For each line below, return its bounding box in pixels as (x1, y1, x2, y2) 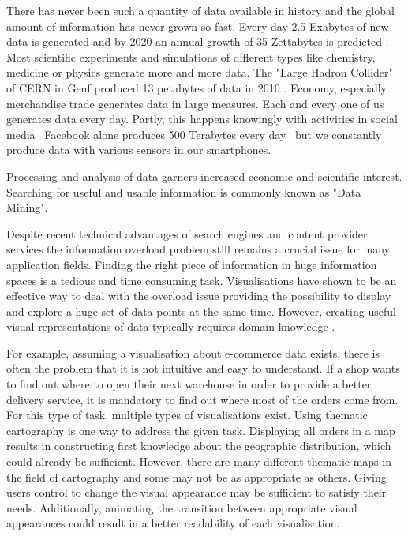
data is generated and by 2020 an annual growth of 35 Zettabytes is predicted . (6, 33, 389, 50)
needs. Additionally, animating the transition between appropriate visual (6, 499, 357, 515)
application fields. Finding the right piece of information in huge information (6, 256, 377, 272)
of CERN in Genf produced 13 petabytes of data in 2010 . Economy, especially (6, 79, 387, 96)
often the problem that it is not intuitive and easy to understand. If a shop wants (6, 360, 400, 377)
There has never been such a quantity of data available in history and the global (6, 2, 395, 18)
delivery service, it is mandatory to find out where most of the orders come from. (6, 391, 399, 407)
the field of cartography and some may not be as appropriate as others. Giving (6, 468, 387, 485)
